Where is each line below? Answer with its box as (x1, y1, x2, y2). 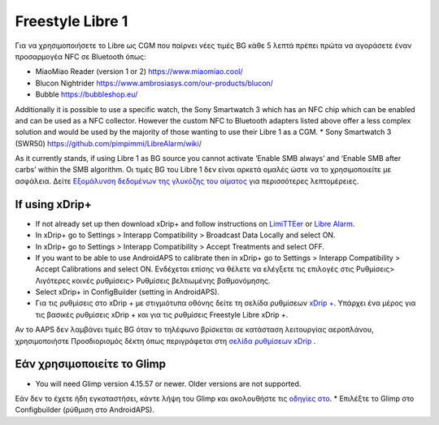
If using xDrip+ (15, 197, 93, 211)
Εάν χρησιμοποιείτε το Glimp (15, 358, 167, 371)
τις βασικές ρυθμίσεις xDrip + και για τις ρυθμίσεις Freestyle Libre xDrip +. (35, 310, 289, 319)
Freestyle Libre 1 (15, 12, 128, 30)
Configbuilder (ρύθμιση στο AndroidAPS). (15, 405, 154, 414)
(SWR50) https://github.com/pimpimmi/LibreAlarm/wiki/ (15, 138, 202, 148)
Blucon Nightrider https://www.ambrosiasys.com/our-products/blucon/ (35, 78, 274, 88)
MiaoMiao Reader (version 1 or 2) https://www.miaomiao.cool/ (35, 67, 243, 76)
